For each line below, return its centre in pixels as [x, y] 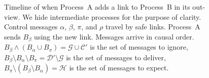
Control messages [31, 27]
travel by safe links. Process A [153, 27]
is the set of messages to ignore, [139, 47]
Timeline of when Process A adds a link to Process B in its [97, 7]
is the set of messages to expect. [119, 68]
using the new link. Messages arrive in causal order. [114, 36]
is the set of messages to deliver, [116, 57]
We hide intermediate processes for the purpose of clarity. [112, 16]
